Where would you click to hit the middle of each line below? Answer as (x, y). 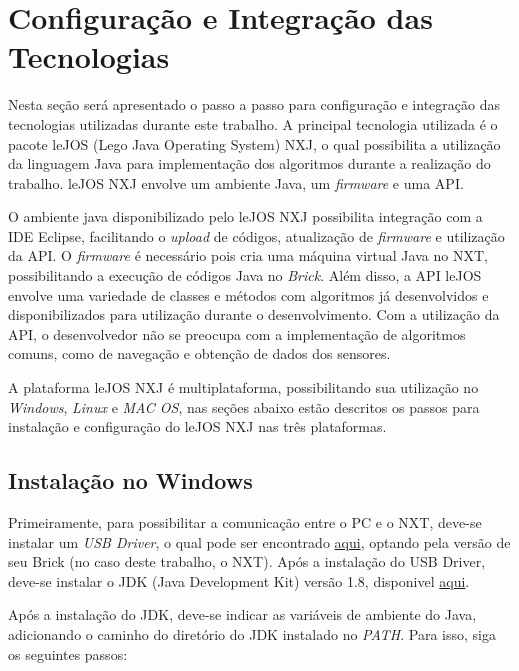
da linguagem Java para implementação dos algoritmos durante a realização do (249, 163)
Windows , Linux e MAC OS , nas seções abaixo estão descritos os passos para (244, 406)
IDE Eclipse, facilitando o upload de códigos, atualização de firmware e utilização (256, 235)
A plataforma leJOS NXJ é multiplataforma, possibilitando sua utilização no (243, 387)
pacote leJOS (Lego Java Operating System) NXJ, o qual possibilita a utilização (254, 143)
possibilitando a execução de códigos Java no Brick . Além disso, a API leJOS (245, 275)
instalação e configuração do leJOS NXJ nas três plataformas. (197, 426)
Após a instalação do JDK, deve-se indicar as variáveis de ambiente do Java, (242, 614)
